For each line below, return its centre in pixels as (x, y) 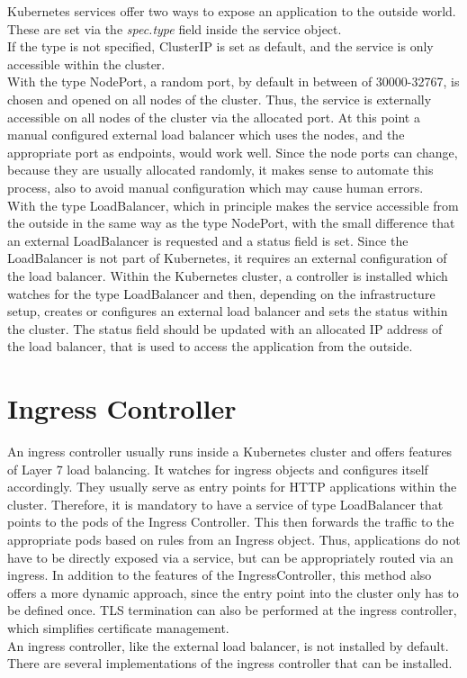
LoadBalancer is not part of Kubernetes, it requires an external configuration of (227, 258)
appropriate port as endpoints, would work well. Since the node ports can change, (233, 152)
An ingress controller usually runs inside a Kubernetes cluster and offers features (230, 451)
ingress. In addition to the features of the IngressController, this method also (220, 575)
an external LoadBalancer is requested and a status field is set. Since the (208, 240)
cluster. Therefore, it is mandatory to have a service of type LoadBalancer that (225, 504)
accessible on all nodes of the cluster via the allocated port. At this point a (214, 117)
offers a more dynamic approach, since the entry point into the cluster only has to (233, 592)
